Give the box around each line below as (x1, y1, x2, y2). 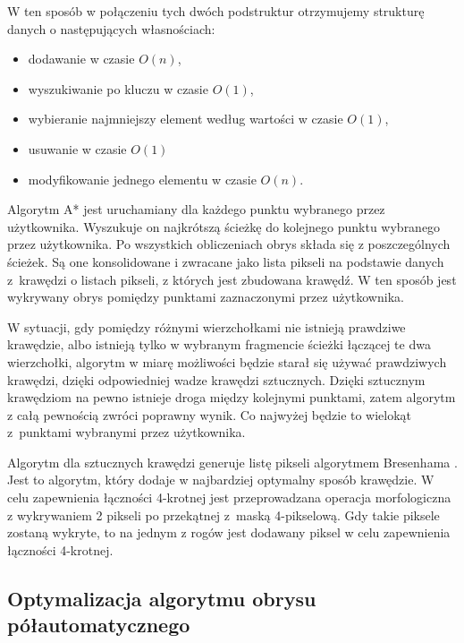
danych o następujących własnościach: (7, 19, 215, 38)
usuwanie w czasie (28, 139, 127, 158)
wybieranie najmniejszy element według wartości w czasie (28, 109, 343, 128)
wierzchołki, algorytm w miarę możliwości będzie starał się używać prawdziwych (7, 352, 447, 371)
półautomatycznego (7, 611, 190, 639)
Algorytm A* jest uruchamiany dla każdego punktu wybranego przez (7, 200, 385, 219)
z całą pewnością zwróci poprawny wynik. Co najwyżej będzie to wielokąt (7, 405, 412, 424)
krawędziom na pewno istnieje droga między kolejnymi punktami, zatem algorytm (7, 388, 456, 407)
